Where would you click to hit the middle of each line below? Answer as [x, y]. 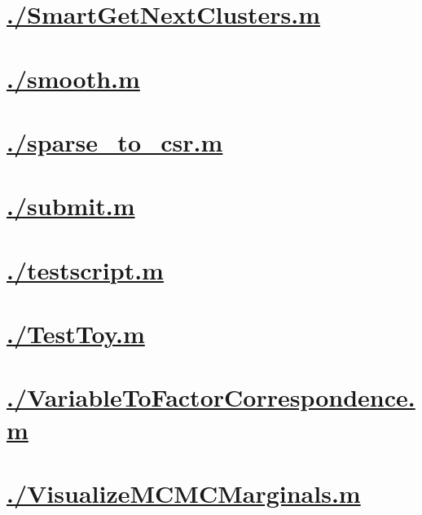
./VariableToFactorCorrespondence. [211, 397]
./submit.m [71, 206]
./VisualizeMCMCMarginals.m [184, 493]
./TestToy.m [76, 334]
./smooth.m [73, 78]
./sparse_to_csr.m [115, 141]
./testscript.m [85, 269]
